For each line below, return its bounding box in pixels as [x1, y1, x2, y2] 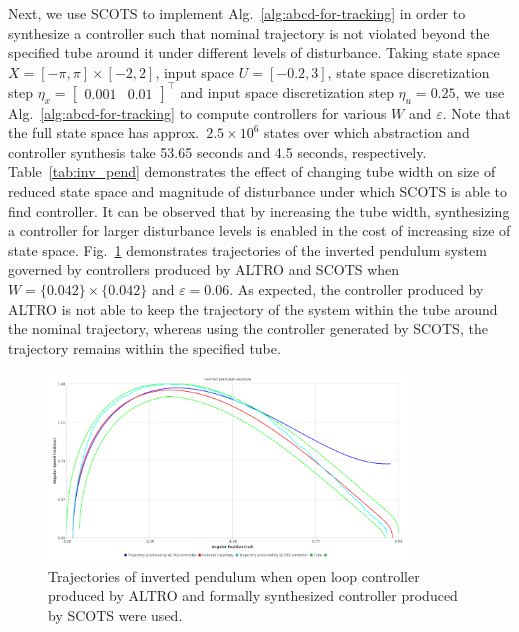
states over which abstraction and [264, 122, 470, 143]
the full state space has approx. [8, 122, 200, 143]
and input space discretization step [180, 81, 394, 102]
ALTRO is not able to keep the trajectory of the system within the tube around [8, 298, 498, 319]
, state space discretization [327, 61, 490, 82]
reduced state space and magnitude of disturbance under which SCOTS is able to [8, 181, 507, 202]
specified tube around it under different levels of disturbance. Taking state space [8, 42, 500, 63]
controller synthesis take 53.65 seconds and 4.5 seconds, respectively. [8, 141, 427, 162]
